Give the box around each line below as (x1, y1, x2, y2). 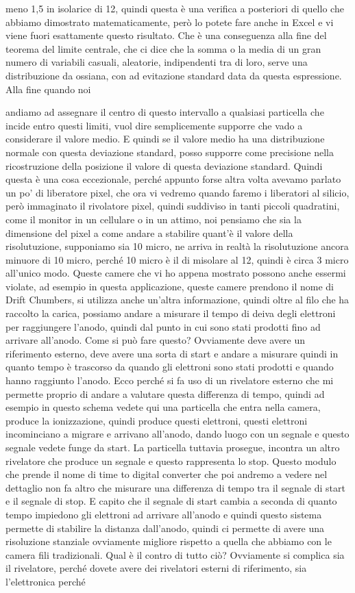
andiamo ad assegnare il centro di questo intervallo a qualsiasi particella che (5, 105, 324, 119)
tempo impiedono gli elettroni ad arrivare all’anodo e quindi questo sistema (5, 507, 322, 521)
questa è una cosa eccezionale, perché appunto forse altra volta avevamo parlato (5, 172, 341, 186)
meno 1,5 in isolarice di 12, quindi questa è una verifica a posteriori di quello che (5, 1, 344, 15)
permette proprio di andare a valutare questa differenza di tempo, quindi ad (5, 386, 325, 401)
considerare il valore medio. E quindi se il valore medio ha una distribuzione (5, 131, 325, 146)
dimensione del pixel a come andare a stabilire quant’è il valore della (5, 225, 293, 240)
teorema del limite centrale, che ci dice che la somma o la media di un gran (5, 41, 321, 55)
